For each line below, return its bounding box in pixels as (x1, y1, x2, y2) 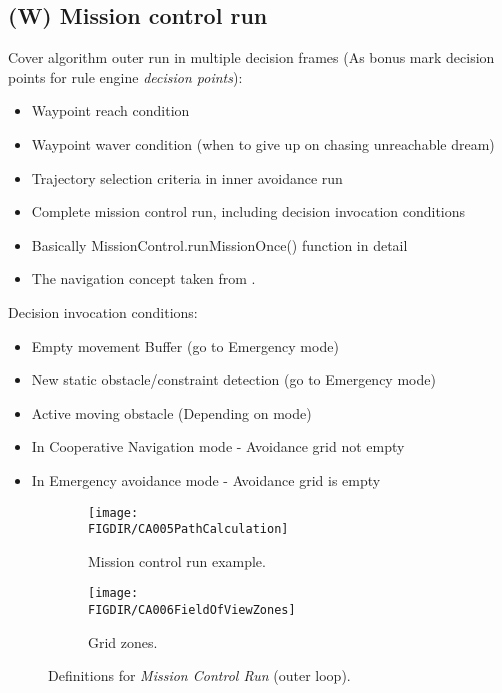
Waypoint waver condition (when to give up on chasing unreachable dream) (31, 133, 495, 154)
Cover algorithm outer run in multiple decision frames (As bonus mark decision (8, 47, 495, 68)
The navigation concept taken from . (31, 268, 256, 289)
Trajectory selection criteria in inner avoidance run (31, 167, 343, 188)
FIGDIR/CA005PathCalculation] (88, 522, 289, 537)
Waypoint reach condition (31, 100, 190, 121)
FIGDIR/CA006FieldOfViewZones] (88, 603, 296, 618)
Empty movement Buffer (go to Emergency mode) (31, 335, 339, 356)
